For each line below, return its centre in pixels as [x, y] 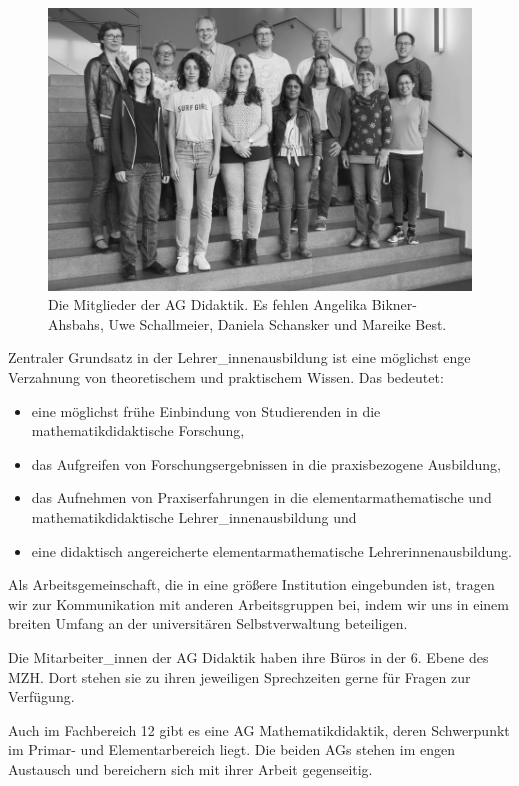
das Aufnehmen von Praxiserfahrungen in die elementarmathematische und [261, 497]
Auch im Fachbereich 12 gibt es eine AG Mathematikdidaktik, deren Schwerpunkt [259, 729]
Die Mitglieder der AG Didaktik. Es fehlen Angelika [207, 304]
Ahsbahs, [76, 323]
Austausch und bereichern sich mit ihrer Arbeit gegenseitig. [190, 768]
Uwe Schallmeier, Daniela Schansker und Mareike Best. [277, 323]
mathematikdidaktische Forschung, [138, 430]
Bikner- [394, 304]
